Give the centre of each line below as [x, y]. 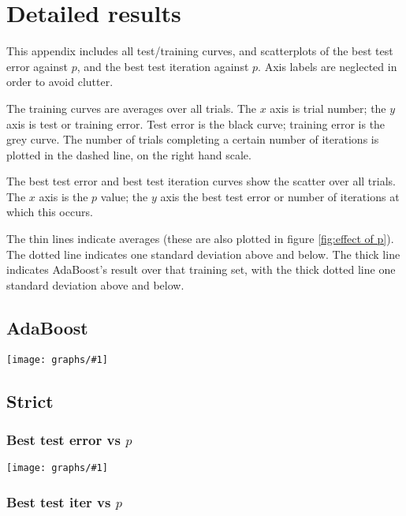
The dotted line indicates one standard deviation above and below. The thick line [203, 254]
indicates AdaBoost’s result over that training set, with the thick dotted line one [201, 269]
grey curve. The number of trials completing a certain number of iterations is [193, 139]
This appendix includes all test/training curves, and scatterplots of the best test [200, 51]
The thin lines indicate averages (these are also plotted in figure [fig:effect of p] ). [200, 239]
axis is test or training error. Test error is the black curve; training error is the [196, 123]
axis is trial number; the [328, 108]
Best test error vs [63, 439]
